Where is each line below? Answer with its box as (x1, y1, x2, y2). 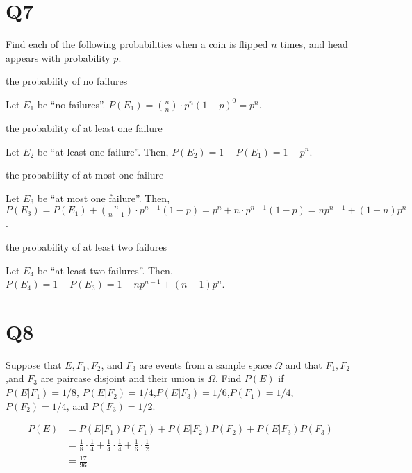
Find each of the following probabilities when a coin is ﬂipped (6, 37, 268, 51)
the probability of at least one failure (6, 120, 163, 135)
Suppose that (6, 357, 62, 372)
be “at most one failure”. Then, (37, 190, 170, 205)
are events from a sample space (139, 357, 272, 372)
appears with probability (6, 50, 110, 65)
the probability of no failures (6, 74, 128, 88)
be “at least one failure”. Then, (37, 144, 169, 158)
